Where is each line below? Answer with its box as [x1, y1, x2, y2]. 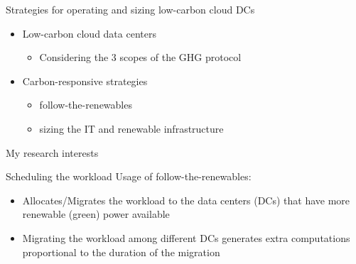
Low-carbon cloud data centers [22, 26, 156, 40]
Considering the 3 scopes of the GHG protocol [39, 50, 242, 65]
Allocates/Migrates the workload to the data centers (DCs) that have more [22, 192, 350, 207]
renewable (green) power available [22, 207, 170, 221]
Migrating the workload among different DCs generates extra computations [22, 230, 350, 245]
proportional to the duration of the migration [22, 244, 220, 259]
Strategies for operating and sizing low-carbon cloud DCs [6, 2, 255, 16]
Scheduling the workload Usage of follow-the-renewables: [6, 169, 252, 184]
